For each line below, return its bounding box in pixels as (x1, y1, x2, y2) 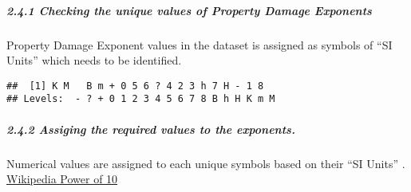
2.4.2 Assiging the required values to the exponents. (6, 120, 295, 137)
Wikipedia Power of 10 (6, 170, 118, 187)
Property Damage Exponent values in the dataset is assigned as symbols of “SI (6, 36, 393, 53)
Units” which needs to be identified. (6, 52, 182, 69)
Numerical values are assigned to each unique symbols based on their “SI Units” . (6, 155, 405, 171)
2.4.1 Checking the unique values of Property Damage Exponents (6, 2, 372, 18)
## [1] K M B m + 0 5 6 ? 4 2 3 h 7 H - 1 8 (6, 80, 264, 92)
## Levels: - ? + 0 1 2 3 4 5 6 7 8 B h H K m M (6, 93, 275, 105)
